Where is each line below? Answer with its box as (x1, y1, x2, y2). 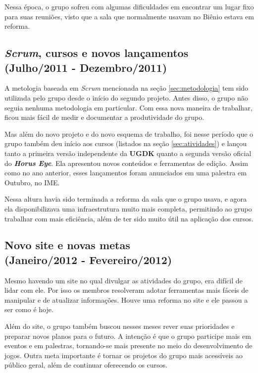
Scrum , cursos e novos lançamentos (4, 45, 189, 60)
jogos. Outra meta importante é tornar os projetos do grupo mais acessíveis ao (4, 350, 243, 360)
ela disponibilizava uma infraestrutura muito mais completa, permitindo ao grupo (4, 203, 252, 213)
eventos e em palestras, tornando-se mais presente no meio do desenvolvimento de (4, 340, 253, 351)
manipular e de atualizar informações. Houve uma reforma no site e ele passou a (4, 294, 248, 305)
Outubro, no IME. (4, 177, 60, 187)
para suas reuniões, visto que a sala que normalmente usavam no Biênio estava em (4, 11, 254, 21)
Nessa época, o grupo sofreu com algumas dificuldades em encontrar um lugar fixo (4, 1, 254, 11)
